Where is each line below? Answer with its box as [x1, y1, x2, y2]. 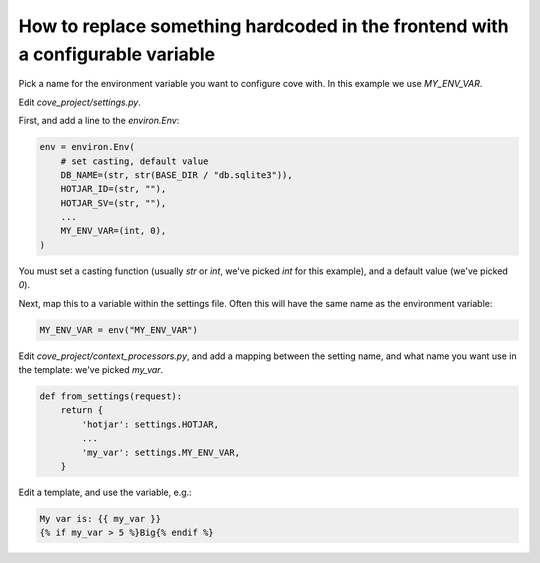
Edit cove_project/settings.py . [18, 96, 142, 108]
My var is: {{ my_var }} [39, 513, 162, 524]
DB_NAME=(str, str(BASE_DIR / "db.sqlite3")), [60, 169, 294, 180]
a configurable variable [18, 43, 215, 65]
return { [60, 405, 104, 416]
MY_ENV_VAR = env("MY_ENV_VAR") [39, 324, 199, 335]
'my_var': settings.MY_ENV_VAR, [81, 446, 240, 458]
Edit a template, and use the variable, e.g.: [18, 486, 192, 498]
